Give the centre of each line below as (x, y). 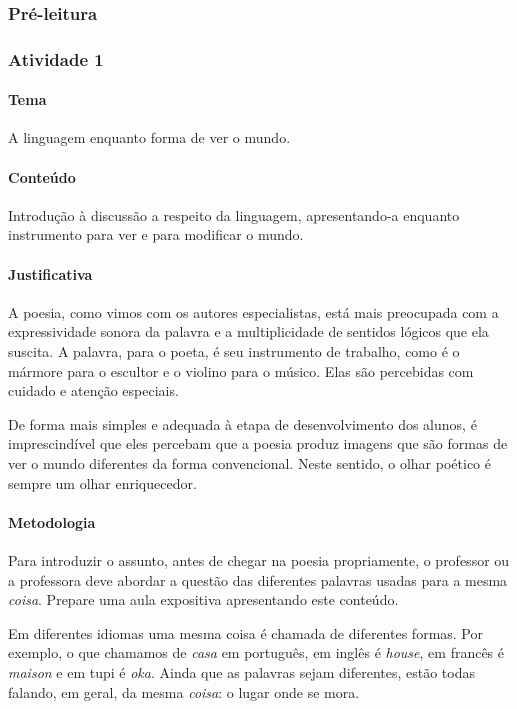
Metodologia (52, 521)
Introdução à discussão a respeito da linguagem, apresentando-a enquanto (234, 214)
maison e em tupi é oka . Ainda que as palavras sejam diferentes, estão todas (242, 671)
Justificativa (50, 273)
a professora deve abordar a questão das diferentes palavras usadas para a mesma (258, 579)
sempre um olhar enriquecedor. (102, 482)
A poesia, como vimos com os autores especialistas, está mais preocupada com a (253, 311)
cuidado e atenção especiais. (93, 390)
